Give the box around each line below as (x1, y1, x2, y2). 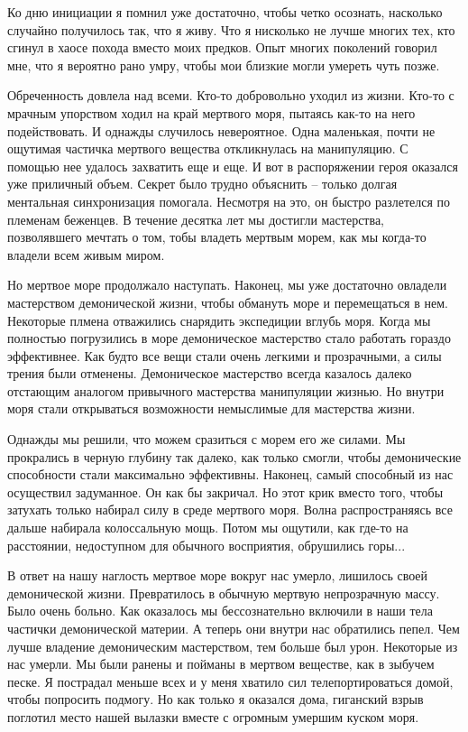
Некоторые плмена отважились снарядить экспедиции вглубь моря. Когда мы (7, 310, 431, 329)
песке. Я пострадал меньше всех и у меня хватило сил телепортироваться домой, (7, 672, 454, 690)
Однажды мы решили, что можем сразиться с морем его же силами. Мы (7, 430, 406, 449)
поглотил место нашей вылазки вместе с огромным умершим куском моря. (7, 707, 419, 726)
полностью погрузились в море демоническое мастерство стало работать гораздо (7, 329, 451, 347)
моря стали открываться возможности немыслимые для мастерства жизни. (7, 399, 416, 418)
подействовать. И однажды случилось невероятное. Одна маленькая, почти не (7, 121, 436, 140)
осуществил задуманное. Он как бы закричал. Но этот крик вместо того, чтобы (7, 482, 444, 501)
